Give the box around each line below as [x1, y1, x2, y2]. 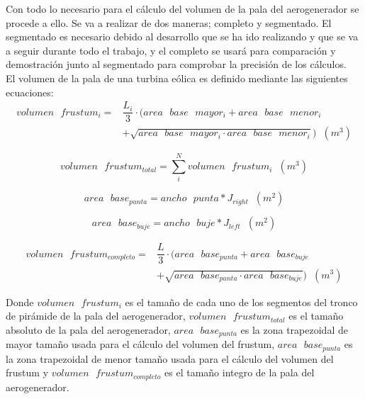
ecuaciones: [6, 84, 54, 99]
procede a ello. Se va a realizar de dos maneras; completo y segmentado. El [6, 15, 332, 30]
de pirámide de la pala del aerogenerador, [6, 308, 186, 323]
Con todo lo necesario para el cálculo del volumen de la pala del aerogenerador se [6, 1, 359, 16]
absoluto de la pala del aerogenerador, [6, 322, 171, 337]
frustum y [6, 365, 49, 380]
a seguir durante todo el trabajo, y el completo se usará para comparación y [6, 43, 336, 57]
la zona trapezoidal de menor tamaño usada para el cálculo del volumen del [6, 351, 334, 366]
